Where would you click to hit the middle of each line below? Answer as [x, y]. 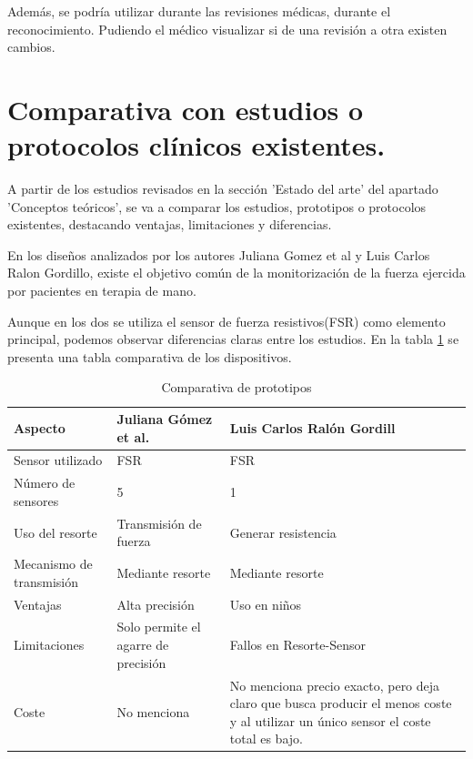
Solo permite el [159, 627]
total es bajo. [266, 739]
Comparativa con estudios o [186, 109]
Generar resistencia [283, 532]
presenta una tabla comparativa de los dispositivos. [150, 356]
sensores [36, 500]
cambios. [31, 47]
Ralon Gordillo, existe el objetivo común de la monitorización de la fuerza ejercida [236, 273]
